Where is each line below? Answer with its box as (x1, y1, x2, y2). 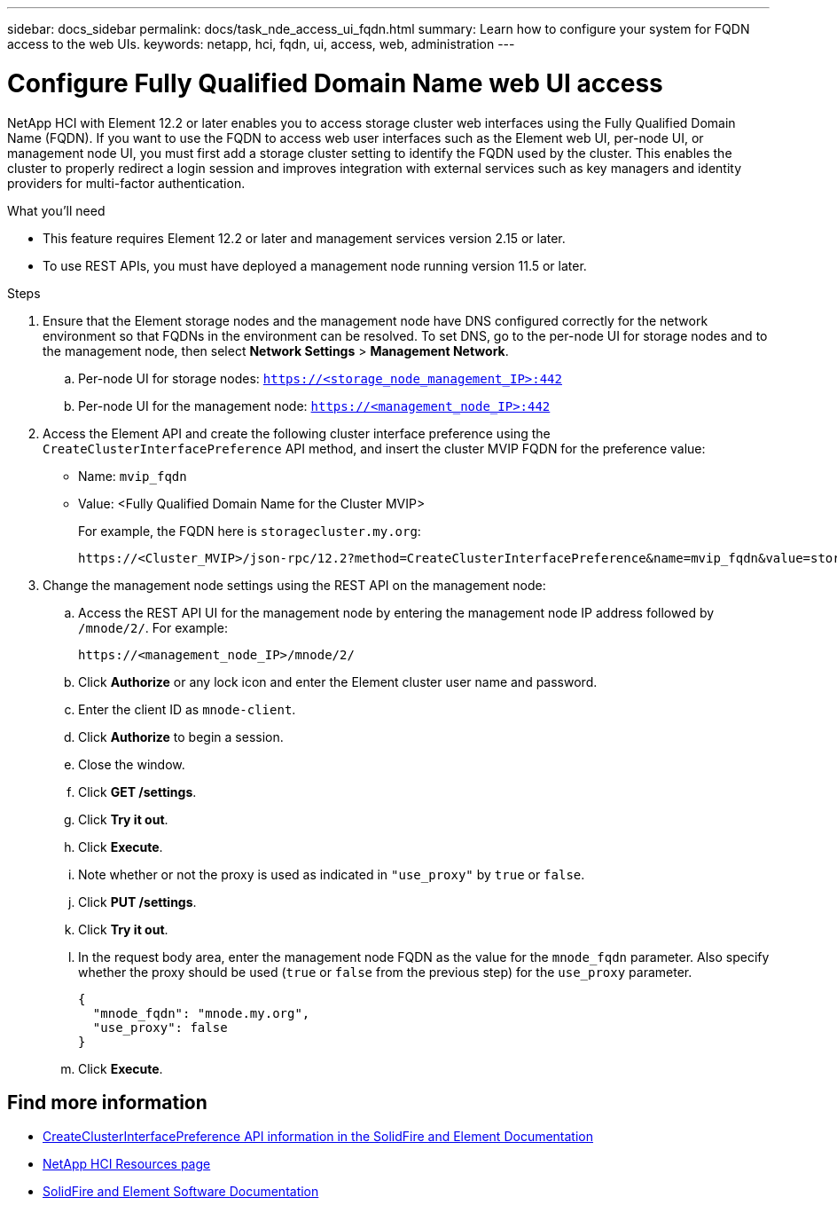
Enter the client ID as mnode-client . (78, 701, 296, 717)
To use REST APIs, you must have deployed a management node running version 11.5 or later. (43, 257, 587, 273)
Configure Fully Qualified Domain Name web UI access (7, 67, 663, 98)
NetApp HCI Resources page (43, 1156, 211, 1172)
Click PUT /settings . (78, 894, 197, 910)
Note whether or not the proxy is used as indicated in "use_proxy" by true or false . (78, 866, 585, 882)
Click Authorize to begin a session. (78, 729, 284, 744)
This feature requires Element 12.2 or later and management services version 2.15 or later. (43, 230, 566, 246)
